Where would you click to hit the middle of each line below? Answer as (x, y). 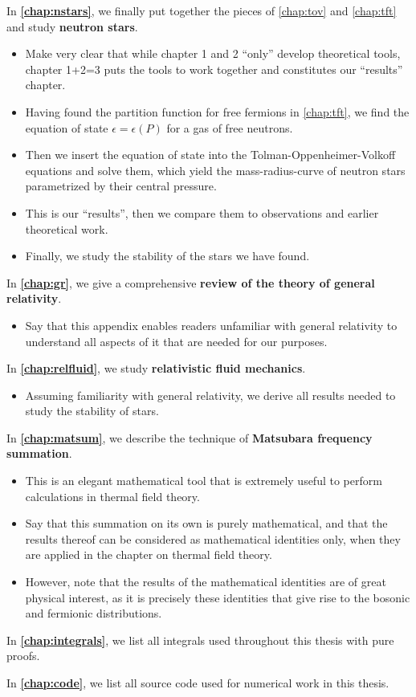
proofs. (23, 656)
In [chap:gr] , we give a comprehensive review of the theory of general (191, 282)
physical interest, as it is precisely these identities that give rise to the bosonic (218, 597)
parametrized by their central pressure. (121, 186)
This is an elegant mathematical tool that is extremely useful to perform (204, 481)
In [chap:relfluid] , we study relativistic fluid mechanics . (156, 368)
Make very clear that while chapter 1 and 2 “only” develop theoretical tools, (213, 53)
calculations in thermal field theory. (112, 496)
